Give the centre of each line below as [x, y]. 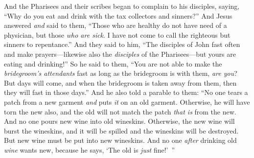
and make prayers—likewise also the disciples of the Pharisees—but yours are [120, 54]
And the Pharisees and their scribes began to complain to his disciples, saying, [122, 6]
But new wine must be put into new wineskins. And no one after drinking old [120, 140]
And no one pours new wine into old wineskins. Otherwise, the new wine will [119, 121]
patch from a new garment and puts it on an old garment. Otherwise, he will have [127, 102]
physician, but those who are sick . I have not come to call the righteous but [117, 34]
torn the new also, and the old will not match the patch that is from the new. [120, 111]
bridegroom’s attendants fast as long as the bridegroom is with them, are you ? [121, 73]
